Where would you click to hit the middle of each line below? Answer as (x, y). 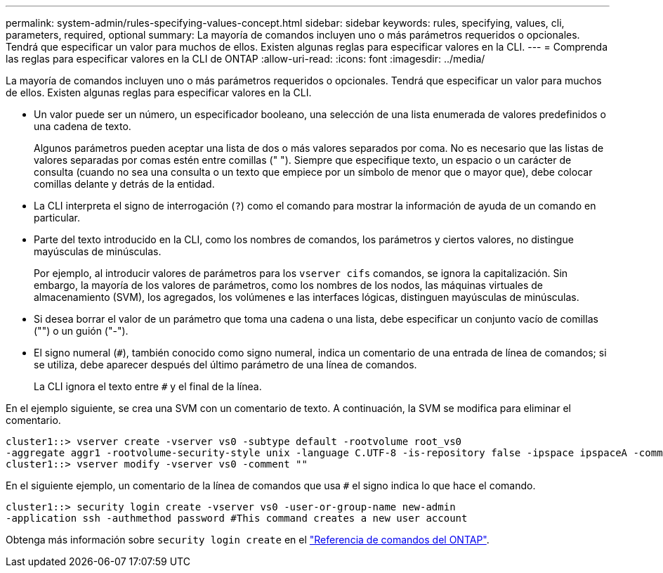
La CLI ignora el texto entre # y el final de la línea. (148, 386)
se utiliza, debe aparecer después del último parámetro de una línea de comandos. (225, 365)
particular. (57, 218)
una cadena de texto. (83, 126)
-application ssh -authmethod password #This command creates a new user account (237, 518)
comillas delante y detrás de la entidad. (124, 184)
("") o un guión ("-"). (81, 331)
